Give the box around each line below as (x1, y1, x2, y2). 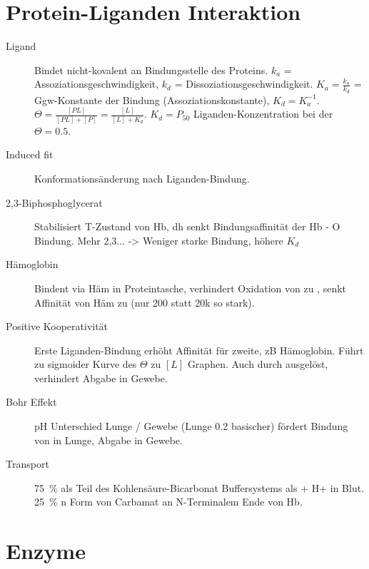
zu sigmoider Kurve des (34, 357, 137, 371)
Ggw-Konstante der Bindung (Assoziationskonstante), (34, 92, 270, 107)
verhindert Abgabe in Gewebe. (34, 370, 168, 385)
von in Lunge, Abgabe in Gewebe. (34, 432, 183, 447)
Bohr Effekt (6, 394, 57, 409)
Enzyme (6, 536, 86, 565)
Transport (6, 456, 49, 471)
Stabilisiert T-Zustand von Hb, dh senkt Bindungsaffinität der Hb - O (34, 219, 340, 234)
